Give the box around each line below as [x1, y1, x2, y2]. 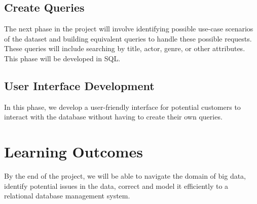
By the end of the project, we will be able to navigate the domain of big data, [4, 171, 246, 181]
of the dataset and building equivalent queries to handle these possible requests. [4, 33, 252, 44]
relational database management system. [4, 190, 130, 201]
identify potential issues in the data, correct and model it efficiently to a [4, 180, 229, 191]
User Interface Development [4, 77, 155, 93]
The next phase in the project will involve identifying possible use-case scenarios [4, 23, 253, 34]
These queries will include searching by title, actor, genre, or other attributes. [4, 43, 245, 54]
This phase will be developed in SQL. [4, 53, 121, 63]
